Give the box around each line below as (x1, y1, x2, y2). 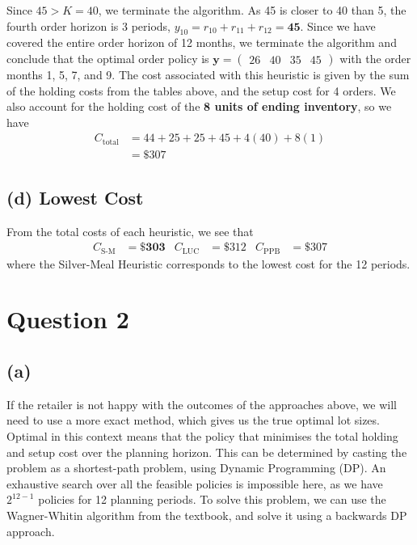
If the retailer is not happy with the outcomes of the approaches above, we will (6, 395, 397, 412)
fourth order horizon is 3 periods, (6, 17, 171, 34)
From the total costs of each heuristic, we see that (6, 222, 254, 239)
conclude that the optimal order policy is (6, 49, 209, 66)
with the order (339, 49, 411, 66)
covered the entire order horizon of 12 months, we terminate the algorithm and (6, 34, 397, 51)
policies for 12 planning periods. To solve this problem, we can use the (38, 491, 386, 508)
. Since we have (300, 17, 376, 34)
